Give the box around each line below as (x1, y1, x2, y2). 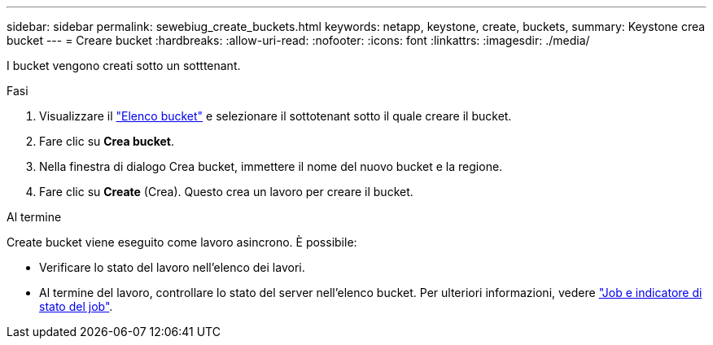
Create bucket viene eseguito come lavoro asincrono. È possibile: (7, 235, 357, 249)
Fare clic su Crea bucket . (39, 134, 174, 148)
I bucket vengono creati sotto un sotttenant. (7, 59, 241, 72)
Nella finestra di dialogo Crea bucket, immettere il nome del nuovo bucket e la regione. (39, 159, 503, 173)
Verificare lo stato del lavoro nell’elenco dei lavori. (39, 260, 305, 274)
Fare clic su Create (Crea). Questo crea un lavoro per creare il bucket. (39, 185, 413, 199)
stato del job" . (39, 299, 113, 313)
